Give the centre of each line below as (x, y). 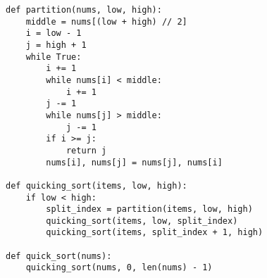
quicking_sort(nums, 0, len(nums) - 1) (119, 268)
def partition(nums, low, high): (84, 10)
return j (86, 150)
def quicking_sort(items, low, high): (97, 185)
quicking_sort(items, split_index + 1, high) (155, 233)
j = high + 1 (56, 45)
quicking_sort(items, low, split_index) (142, 221)
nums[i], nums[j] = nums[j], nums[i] (134, 162)
